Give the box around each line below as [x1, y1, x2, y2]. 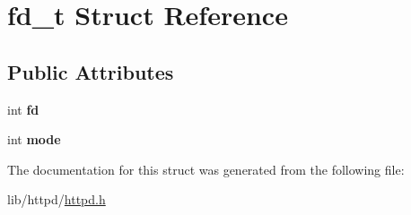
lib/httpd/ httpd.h [7, 190, 106, 209]
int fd [7, 99, 39, 118]
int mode [7, 130, 61, 149]
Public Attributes [7, 57, 174, 85]
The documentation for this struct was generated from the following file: [7, 159, 405, 178]
